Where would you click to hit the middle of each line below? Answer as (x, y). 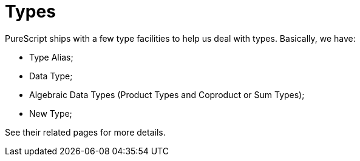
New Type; (51, 113)
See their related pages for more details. (85, 132)
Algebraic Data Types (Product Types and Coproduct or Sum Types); (167, 94)
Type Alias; (51, 57)
